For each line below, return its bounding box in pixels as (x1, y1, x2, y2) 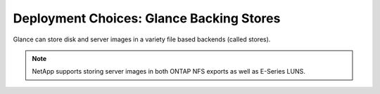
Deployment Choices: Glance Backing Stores (13, 11, 281, 26)
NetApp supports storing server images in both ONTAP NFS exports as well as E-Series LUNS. (32, 67, 306, 76)
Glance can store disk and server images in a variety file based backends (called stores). (13, 35, 271, 43)
